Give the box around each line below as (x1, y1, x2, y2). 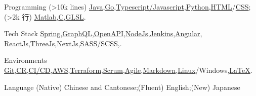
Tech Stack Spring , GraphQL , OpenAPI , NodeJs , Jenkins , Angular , (4, 28, 202, 39)
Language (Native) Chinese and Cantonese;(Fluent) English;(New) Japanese (4, 81, 240, 92)
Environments (4, 55, 47, 65)
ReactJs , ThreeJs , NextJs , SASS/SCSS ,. (4, 38, 122, 48)
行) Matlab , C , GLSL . (22, 11, 86, 22)
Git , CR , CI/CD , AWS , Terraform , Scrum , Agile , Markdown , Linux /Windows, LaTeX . (4, 64, 252, 75)
